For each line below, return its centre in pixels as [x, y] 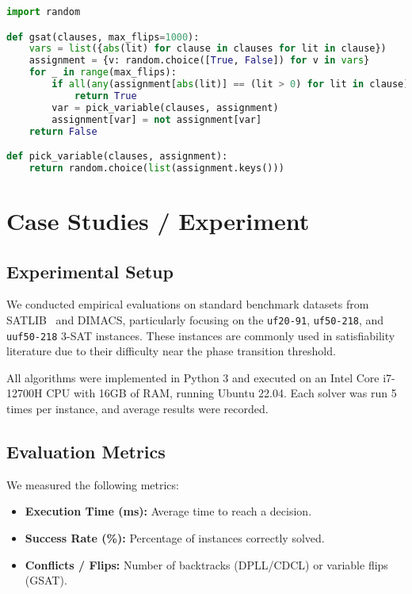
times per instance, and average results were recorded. [137, 409]
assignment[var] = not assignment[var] [157, 119]
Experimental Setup [90, 271]
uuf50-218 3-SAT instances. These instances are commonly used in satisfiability [201, 335]
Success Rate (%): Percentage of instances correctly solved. [175, 538]
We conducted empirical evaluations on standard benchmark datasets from [188, 304]
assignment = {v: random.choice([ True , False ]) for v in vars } [199, 61]
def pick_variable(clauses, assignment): [117, 157]
